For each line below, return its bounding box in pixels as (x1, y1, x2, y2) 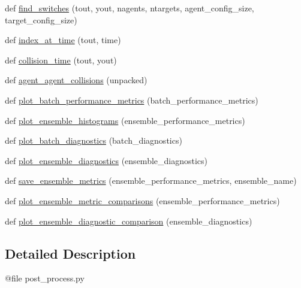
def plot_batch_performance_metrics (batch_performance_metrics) (5, 93, 258, 106)
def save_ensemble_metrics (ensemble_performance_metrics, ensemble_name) (5, 174, 297, 187)
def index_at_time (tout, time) (5, 34, 121, 46)
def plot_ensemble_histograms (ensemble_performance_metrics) (5, 114, 245, 126)
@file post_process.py (5, 272, 85, 284)
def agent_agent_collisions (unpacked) (5, 74, 148, 86)
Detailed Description (5, 244, 136, 262)
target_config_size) (5, 13, 77, 26)
